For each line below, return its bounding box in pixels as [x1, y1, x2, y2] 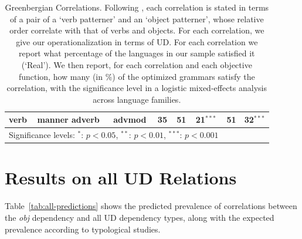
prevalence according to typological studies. [5, 223, 161, 235]
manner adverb [37, 113, 100, 126]
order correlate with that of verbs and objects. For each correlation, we [9, 24, 264, 36]
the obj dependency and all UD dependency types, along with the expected [5, 211, 274, 223]
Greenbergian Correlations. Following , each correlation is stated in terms [5, 1, 269, 13]
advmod [113, 113, 147, 126]
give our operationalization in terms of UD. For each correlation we [16, 35, 258, 48]
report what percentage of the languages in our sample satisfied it [19, 47, 255, 59]
